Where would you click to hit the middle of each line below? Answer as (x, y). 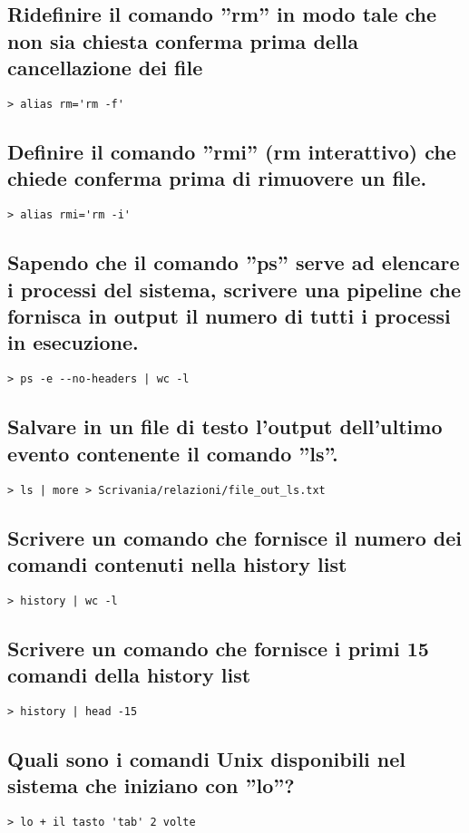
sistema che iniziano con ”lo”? (151, 785)
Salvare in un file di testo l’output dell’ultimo (225, 426)
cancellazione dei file (105, 68)
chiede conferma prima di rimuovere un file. (217, 178)
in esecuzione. (73, 342)
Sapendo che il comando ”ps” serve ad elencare (234, 262)
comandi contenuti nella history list (177, 563)
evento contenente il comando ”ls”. (173, 453)
